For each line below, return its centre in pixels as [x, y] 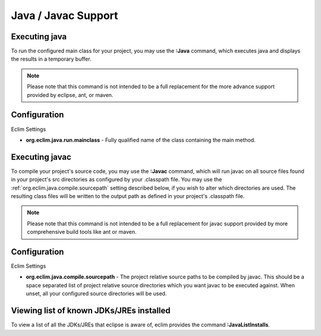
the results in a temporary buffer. [51, 59]
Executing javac [41, 157]
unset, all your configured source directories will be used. [96, 294]
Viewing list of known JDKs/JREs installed [91, 311]
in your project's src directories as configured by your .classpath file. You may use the [117, 180]
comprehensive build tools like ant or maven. [82, 232]
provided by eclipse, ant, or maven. [70, 95]
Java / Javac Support [64, 15]
